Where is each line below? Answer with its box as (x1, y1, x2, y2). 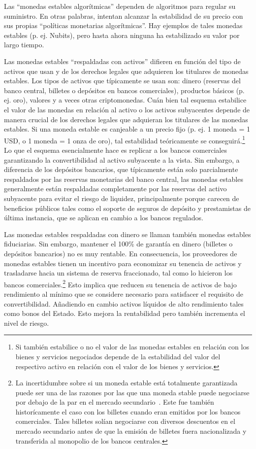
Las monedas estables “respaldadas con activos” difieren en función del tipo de (4, 56, 241, 66)
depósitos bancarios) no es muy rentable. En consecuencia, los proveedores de (4, 248, 237, 258)
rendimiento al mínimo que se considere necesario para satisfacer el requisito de (4, 288, 243, 299)
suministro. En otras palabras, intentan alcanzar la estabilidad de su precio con (4, 10, 243, 21)
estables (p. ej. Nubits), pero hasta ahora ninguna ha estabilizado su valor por (4, 30, 240, 40)
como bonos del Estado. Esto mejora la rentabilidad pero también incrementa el (4, 308, 245, 318)
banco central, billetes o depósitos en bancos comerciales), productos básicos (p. (4, 85, 245, 95)
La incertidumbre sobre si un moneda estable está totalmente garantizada (15, 378, 238, 388)
